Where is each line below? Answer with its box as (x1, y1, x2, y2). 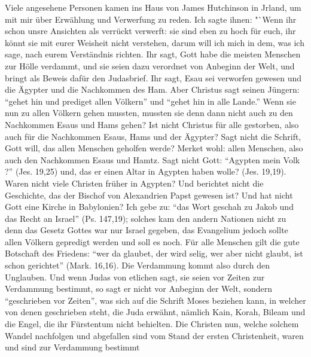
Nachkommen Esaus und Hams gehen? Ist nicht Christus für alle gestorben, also (5, 118, 299, 130)
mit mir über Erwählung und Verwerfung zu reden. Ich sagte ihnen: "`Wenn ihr (5, 13, 297, 25)
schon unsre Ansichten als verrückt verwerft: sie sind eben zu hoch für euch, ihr (5, 25, 296, 37)
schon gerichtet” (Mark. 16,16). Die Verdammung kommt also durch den (5, 259, 270, 271)
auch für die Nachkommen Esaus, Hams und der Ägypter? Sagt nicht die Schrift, (5, 130, 301, 142)
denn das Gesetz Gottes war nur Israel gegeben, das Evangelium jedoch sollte (5, 224, 288, 236)
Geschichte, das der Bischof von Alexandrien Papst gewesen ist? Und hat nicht (5, 188, 293, 201)
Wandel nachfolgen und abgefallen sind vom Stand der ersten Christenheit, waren (5, 329, 304, 341)
